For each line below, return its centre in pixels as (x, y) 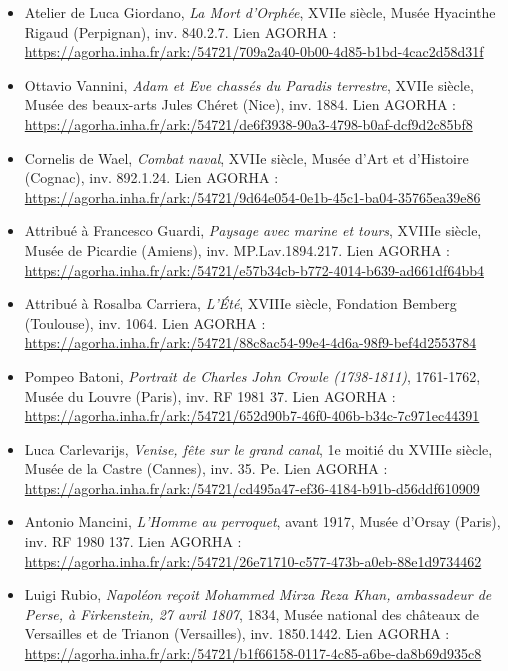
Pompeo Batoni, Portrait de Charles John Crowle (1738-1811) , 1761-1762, (252, 375)
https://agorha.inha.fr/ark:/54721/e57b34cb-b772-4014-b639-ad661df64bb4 (254, 269)
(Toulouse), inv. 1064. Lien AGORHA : (145, 322)
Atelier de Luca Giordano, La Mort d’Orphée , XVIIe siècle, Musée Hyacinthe (260, 12)
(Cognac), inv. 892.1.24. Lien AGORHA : (151, 177)
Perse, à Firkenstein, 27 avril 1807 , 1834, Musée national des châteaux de (252, 613)
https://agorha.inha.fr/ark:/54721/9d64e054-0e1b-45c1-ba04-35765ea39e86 (252, 196)
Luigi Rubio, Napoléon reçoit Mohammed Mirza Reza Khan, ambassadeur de (258, 594)
